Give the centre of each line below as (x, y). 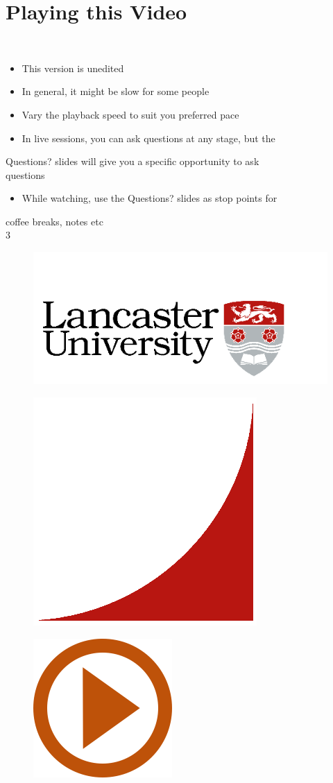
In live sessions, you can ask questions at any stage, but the (148, 138)
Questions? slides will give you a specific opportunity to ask (133, 161)
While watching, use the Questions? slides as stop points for (150, 198)
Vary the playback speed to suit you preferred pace (130, 114)
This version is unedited (73, 68)
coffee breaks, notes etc (54, 221)
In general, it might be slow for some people (116, 91)
